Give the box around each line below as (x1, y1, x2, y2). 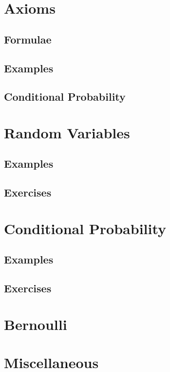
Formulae (4, 31, 52, 46)
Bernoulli (4, 314, 67, 334)
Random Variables (4, 122, 130, 142)
